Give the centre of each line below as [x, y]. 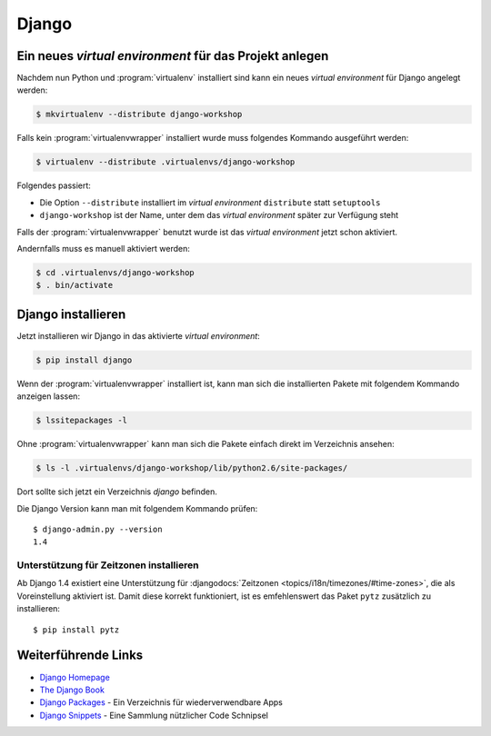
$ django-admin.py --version [98, 529]
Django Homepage [75, 677]
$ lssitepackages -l [81, 421]
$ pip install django [84, 360]
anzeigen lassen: [49, 396]
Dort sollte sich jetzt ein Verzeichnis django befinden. [117, 492]
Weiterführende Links [80, 656]
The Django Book [72, 690]
